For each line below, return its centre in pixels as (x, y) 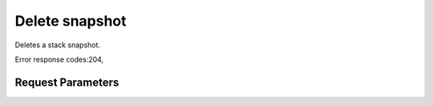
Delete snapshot (71, 21)
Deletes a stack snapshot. (57, 45)
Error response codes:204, (59, 59)
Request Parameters (67, 82)
